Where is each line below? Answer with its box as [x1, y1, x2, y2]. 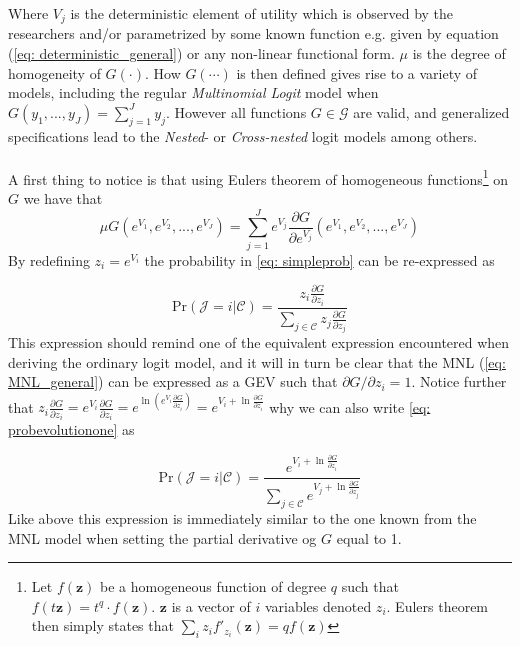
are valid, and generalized [353, 101, 510, 122]
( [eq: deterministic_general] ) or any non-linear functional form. [8, 43, 395, 64]
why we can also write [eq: [269, 396, 431, 417]
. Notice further [411, 371, 507, 392]
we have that [23, 188, 103, 209]
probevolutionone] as [8, 419, 135, 440]
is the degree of [412, 43, 506, 64]
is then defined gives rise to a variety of [236, 62, 478, 83]
